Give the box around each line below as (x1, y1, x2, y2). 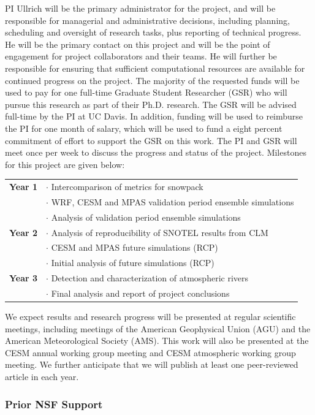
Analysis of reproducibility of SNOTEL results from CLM (51, 226, 268, 238)
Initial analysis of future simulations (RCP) (51, 256, 214, 269)
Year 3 (9, 272, 38, 284)
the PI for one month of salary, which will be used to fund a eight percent (5, 121, 283, 134)
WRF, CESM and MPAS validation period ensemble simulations (51, 195, 294, 208)
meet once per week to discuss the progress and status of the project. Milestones (5, 146, 306, 159)
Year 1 (9, 180, 38, 193)
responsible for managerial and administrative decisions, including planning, (5, 13, 290, 26)
